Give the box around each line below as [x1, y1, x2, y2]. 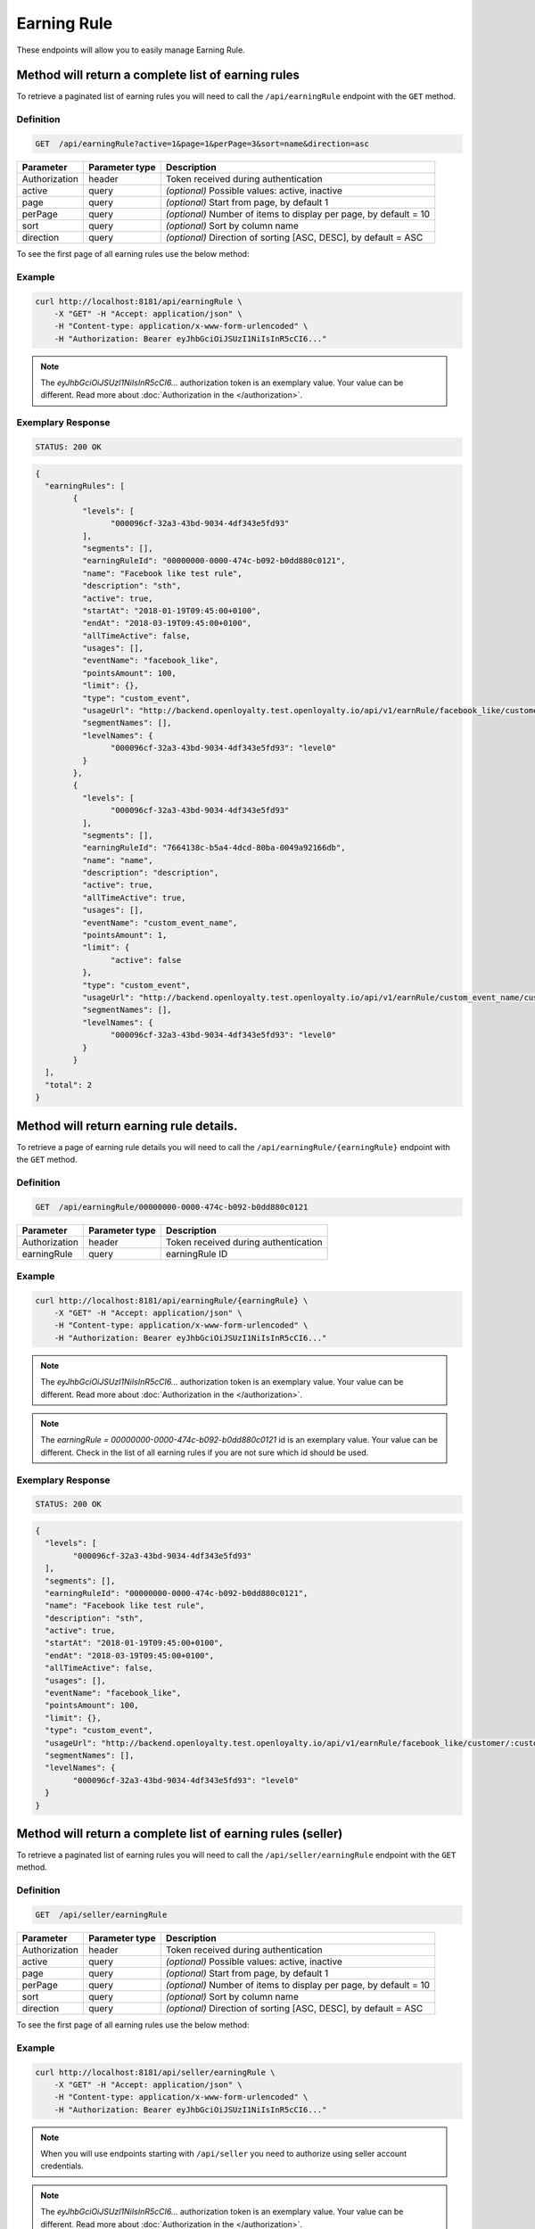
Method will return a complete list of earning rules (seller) [16, 1826, 343, 1841]
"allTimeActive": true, [81, 892, 186, 902]
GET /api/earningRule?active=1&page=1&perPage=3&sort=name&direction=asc [35, 139, 370, 149]
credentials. [40, 2160, 84, 2171]
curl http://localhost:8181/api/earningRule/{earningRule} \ [35, 1295, 309, 1305]
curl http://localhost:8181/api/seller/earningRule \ [35, 2067, 276, 2077]
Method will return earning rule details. [16, 1118, 238, 1133]
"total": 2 [45, 1080, 93, 1090]
